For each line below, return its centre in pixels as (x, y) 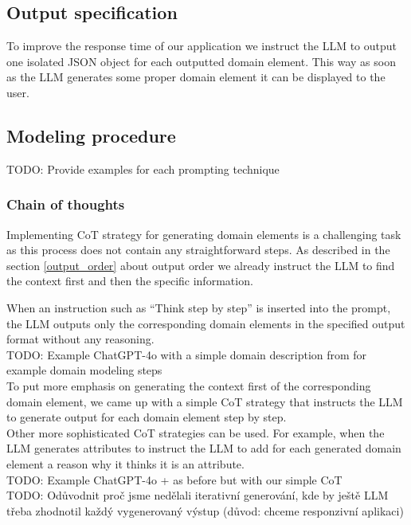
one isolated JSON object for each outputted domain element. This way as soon (201, 61)
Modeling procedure (91, 135)
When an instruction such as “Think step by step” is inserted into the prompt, (199, 307)
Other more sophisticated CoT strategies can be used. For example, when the (196, 432)
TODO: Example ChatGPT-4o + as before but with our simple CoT (174, 479)
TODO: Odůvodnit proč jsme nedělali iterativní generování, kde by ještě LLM (198, 495)
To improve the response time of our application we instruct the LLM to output (202, 46)
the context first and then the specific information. (130, 281)
